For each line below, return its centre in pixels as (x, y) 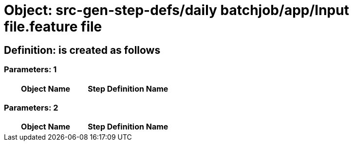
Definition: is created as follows (82, 50)
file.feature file (53, 27)
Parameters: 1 (30, 70)
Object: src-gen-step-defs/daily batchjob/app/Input (176, 10)
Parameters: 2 (31, 107)
